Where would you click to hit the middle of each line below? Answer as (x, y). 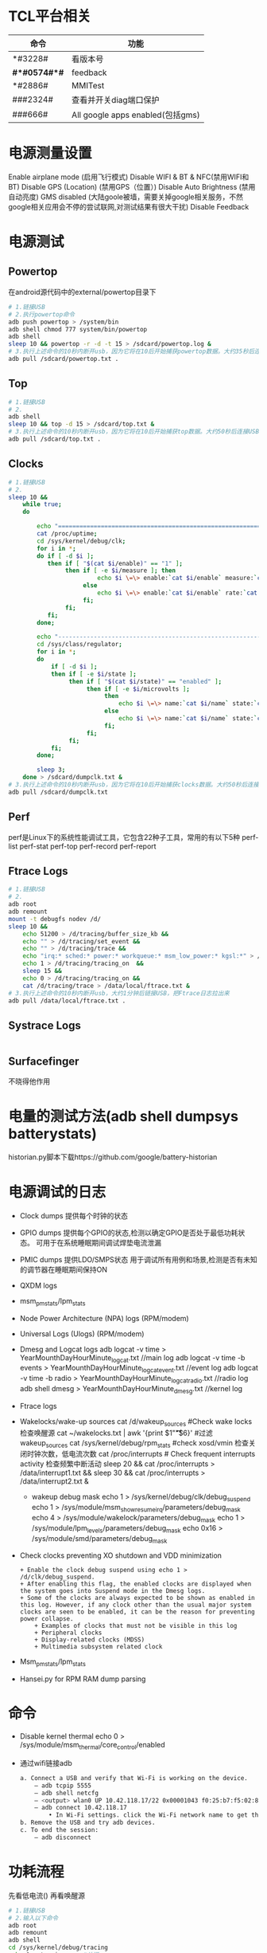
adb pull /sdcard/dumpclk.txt (58, 792)
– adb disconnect (63, 1837)
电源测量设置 (50, 153)
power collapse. (46, 1619)
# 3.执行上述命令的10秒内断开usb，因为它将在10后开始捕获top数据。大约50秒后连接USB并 (137, 432)
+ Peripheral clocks (68, 1633)
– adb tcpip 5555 (63, 1786)
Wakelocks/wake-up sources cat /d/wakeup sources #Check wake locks (136, 1422)
